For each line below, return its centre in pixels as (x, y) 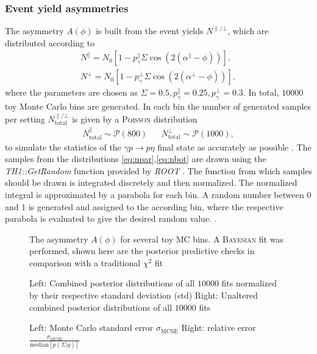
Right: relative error (219, 327)
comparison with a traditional (85, 262)
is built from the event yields (150, 31)
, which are (248, 31)
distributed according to (50, 42)
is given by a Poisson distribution (135, 119)
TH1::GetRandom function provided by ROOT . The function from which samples (158, 170)
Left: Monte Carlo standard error (91, 327)
